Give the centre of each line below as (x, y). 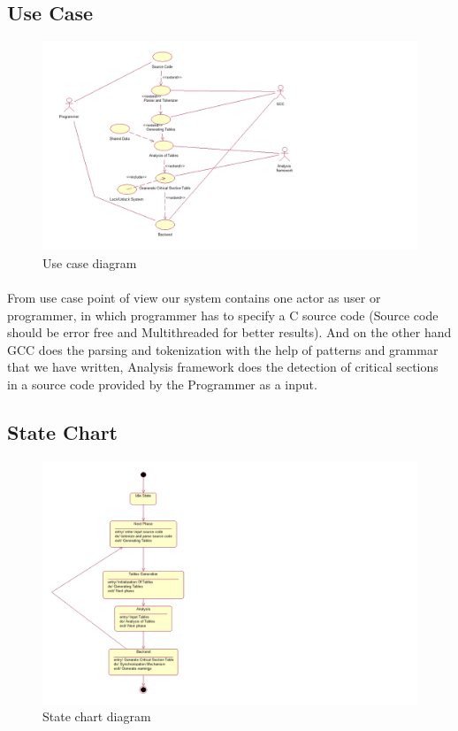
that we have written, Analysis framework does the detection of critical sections (223, 367)
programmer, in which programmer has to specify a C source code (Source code (223, 315)
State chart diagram (97, 716)
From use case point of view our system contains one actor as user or (194, 297)
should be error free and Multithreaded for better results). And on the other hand (229, 332)
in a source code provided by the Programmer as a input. (162, 384)
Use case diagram (90, 262)
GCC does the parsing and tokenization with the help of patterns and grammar (223, 349)
